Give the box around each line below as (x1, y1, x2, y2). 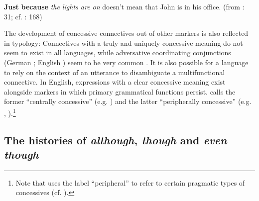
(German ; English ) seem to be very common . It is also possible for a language (4, 57, 249, 67)
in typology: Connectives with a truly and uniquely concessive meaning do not (4, 37, 243, 48)
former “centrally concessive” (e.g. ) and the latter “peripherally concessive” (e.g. (4, 96, 252, 106)
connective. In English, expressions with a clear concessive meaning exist (4, 77, 226, 87)
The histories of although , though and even (4, 132, 227, 147)
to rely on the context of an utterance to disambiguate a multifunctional (4, 67, 225, 77)
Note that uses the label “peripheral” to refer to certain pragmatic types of (15, 177, 245, 188)
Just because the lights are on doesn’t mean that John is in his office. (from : (4, 1, 245, 11)
